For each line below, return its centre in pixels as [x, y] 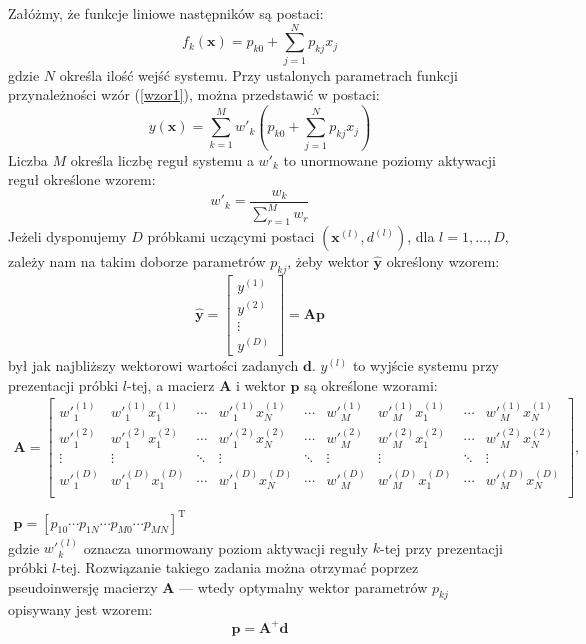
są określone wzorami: [371, 384]
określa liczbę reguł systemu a [162, 159]
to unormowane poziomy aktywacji [389, 159]
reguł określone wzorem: [82, 179]
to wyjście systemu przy [426, 365]
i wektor [261, 384]
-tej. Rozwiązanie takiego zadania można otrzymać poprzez [237, 567]
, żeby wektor [328, 261]
